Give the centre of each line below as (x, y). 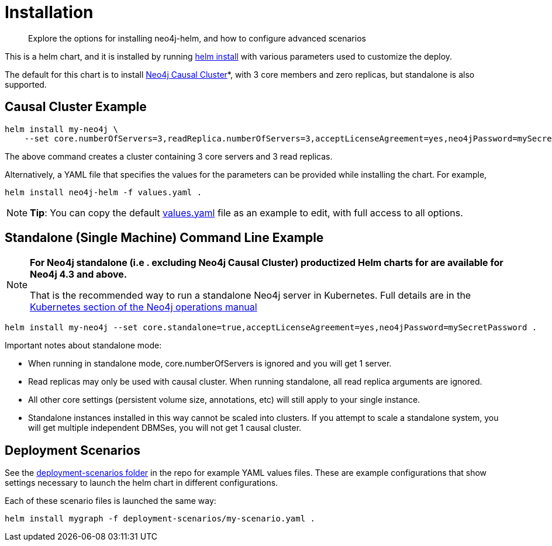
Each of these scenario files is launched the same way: (111, 501)
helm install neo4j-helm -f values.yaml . (103, 192)
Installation (49, 12)
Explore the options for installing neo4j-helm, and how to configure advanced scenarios (197, 38)
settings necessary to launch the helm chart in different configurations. (142, 483)
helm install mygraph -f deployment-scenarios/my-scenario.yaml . (160, 519)
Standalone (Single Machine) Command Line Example (164, 238)
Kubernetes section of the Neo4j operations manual (144, 307)
